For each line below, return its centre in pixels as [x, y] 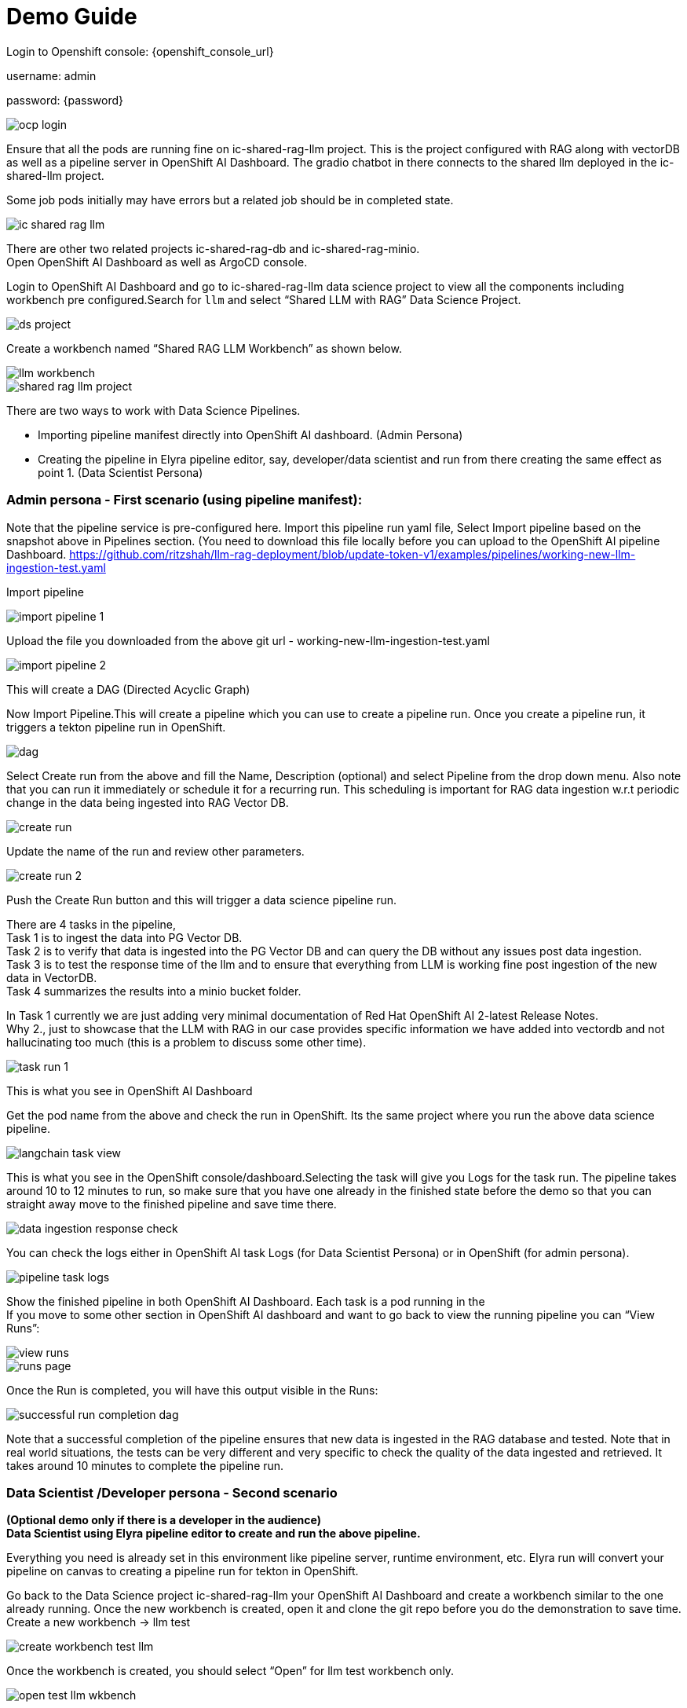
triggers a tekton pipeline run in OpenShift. [116, 727]
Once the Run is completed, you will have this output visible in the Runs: [192, 1390]
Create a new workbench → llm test [99, 1622]
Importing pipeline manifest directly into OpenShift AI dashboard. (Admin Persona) [250, 434]
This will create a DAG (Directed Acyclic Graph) [128, 689]
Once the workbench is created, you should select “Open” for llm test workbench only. [230, 1671]
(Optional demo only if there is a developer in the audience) [164, 1520]
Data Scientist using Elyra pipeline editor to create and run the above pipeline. [214, 1534]
